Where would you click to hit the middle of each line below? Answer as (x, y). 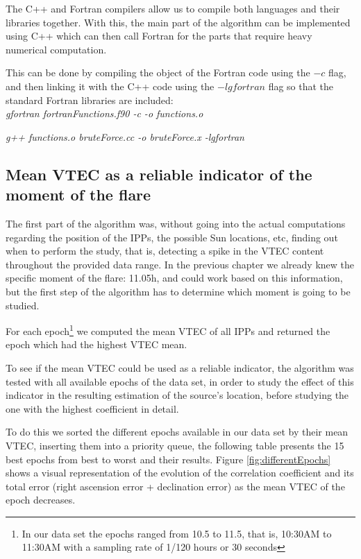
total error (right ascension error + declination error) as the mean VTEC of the (175, 486)
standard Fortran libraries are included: (90, 100)
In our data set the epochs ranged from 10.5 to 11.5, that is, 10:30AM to (177, 533)
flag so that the (301, 86)
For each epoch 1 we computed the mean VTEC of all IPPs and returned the (168, 330)
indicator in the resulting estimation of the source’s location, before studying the (177, 395)
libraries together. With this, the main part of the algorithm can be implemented (178, 22)
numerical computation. (56, 49)
